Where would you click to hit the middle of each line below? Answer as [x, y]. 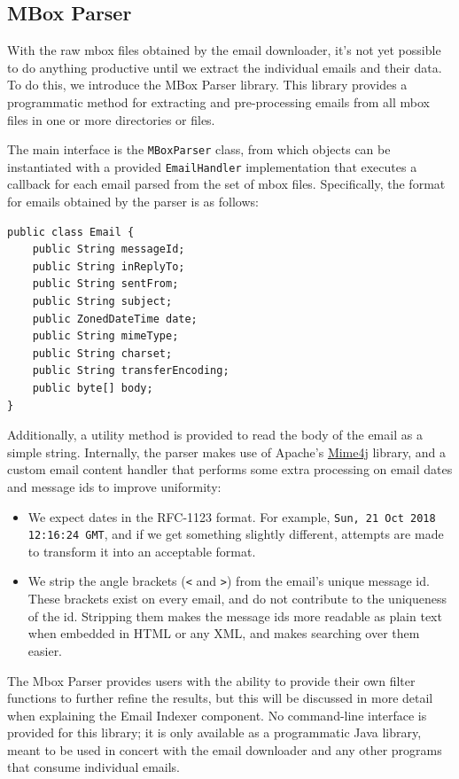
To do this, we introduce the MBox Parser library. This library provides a [207, 85]
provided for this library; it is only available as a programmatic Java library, [214, 732]
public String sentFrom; [105, 284]
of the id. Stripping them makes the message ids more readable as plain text [235, 615]
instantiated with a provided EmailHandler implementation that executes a [212, 166]
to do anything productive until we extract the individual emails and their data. [225, 67]
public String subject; [102, 302]
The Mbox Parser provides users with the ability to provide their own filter [211, 680]
